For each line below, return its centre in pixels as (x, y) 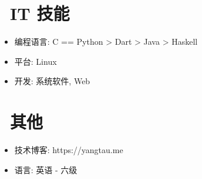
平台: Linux (36, 61)
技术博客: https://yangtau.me (69, 150)
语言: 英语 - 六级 (46, 169)
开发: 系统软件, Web (52, 81)
